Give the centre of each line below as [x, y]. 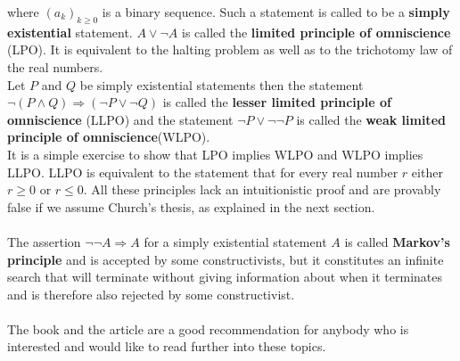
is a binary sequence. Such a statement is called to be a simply [276, 12]
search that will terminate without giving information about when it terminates [225, 277]
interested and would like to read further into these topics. [167, 346]
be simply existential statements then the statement [222, 84]
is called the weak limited [371, 119]
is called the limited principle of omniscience [316, 32]
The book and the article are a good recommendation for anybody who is [208, 328]
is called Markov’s [397, 241]
